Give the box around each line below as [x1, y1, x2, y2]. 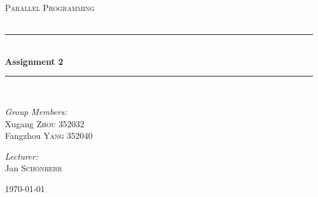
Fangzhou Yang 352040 [5, 129, 93, 142]
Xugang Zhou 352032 [5, 117, 84, 130]
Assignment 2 [5, 54, 64, 67]
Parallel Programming [5, 1, 95, 13]
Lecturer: [5, 149, 39, 162]
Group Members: [5, 105, 67, 117]
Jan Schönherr [5, 162, 62, 174]
